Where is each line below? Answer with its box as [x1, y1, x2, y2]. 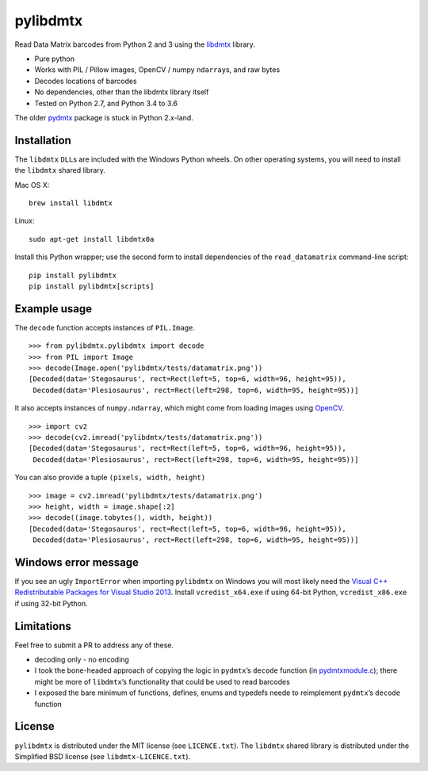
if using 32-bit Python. [14, 598, 89, 608]
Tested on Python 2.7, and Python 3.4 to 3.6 [34, 98, 178, 108]
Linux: [14, 216, 35, 226]
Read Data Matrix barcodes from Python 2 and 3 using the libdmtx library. [14, 40, 255, 49]
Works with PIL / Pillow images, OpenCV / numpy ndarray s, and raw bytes [34, 65, 281, 74]
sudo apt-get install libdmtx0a [29, 235, 155, 243]
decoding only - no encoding [34, 655, 130, 665]
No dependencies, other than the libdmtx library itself [34, 87, 209, 97]
